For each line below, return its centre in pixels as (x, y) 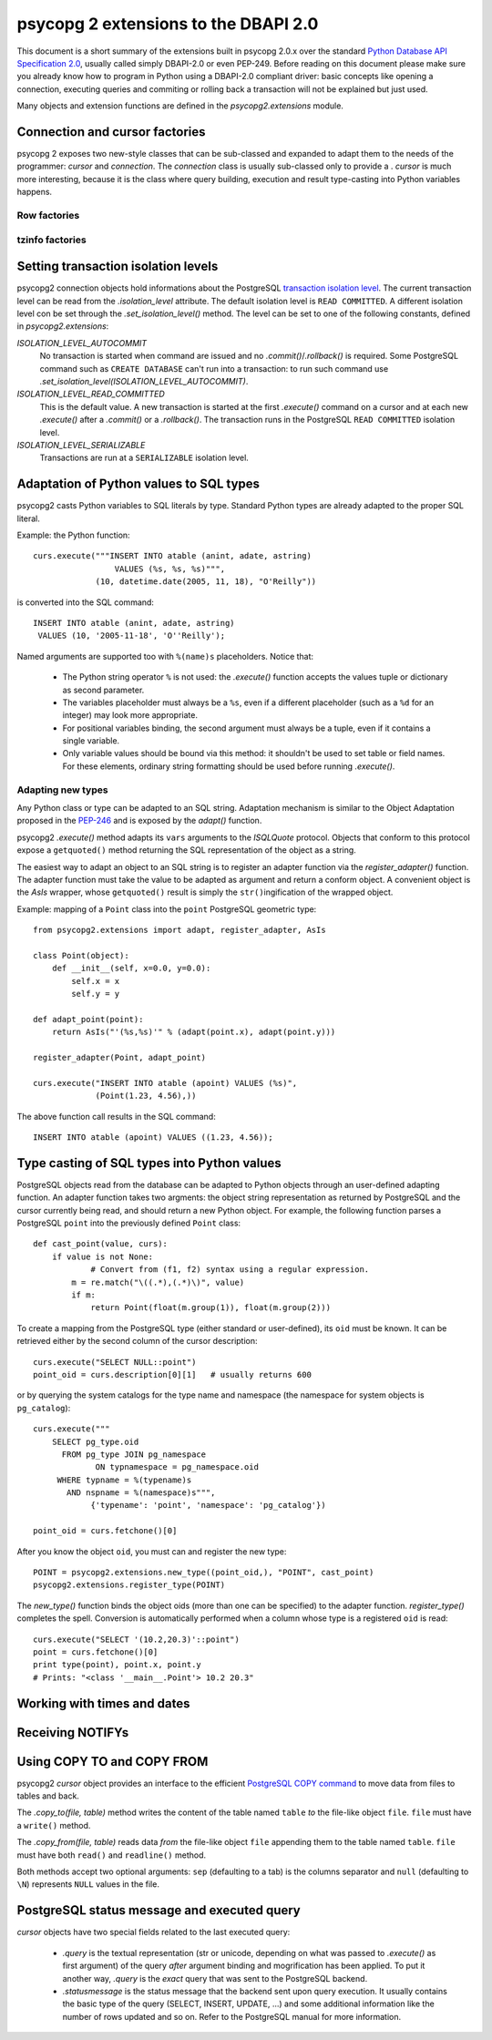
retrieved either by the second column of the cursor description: (138, 1341)
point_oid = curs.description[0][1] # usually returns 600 (172, 1374)
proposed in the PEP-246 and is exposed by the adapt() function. (139, 821)
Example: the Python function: (74, 535)
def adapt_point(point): (88, 1019)
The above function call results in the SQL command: (116, 1116)
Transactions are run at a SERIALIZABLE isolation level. (144, 458)
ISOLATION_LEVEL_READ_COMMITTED (91, 394)
